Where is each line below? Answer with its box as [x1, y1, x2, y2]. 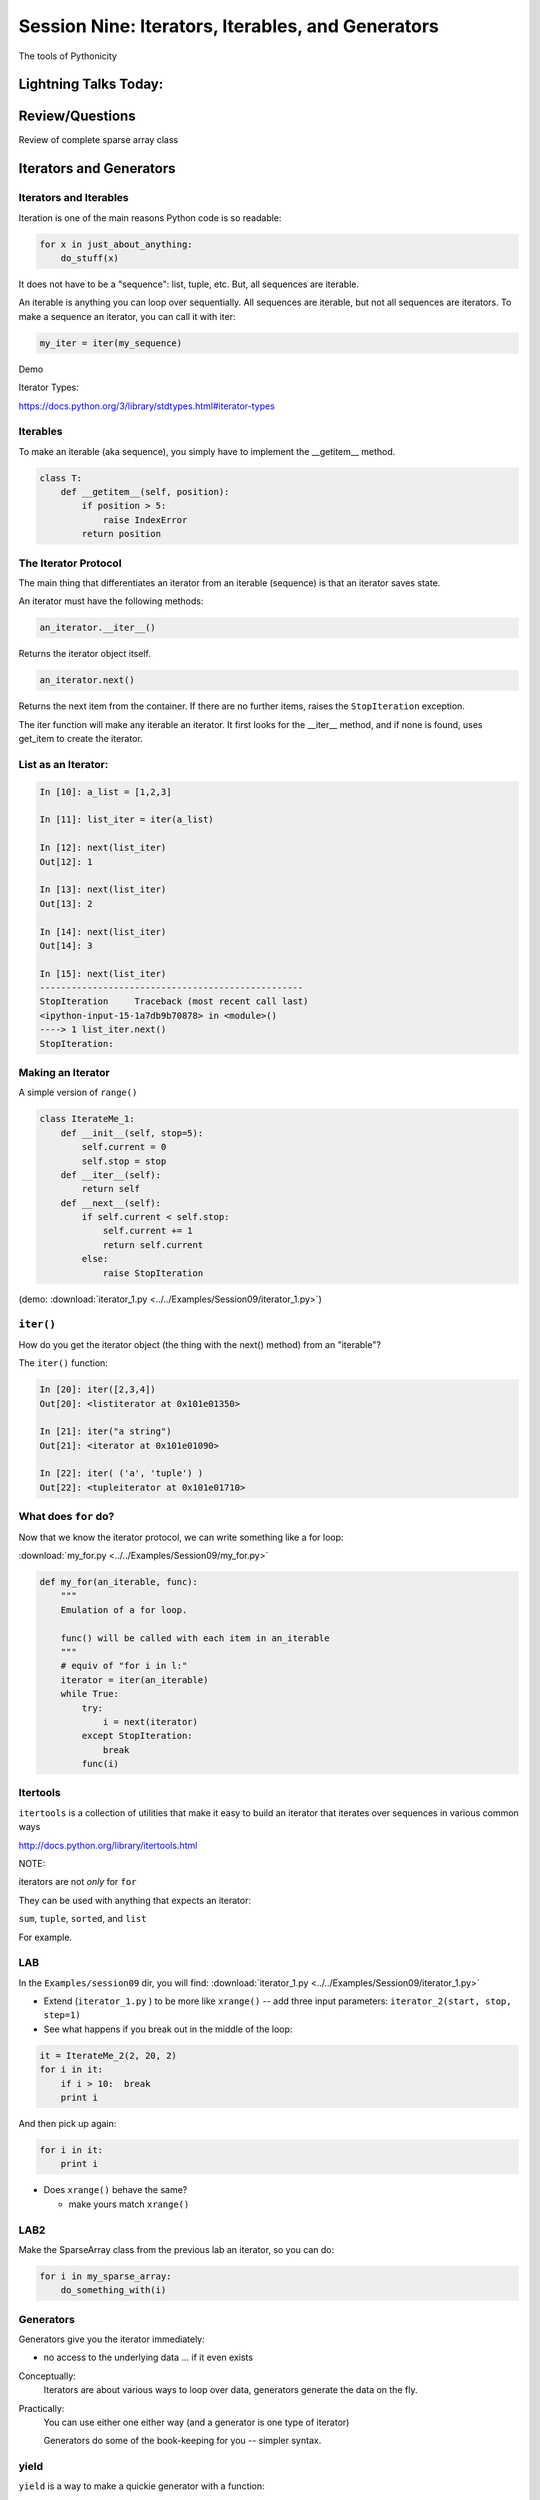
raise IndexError [102, 514, 188, 525]
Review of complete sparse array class [18, 134, 179, 146]
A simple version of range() [18, 1086, 138, 1099]
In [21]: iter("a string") [39, 1426, 172, 1437]
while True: [60, 1688, 120, 1700]
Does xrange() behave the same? [43, 2184, 188, 2196]
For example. [18, 1931, 73, 1943]
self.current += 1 [102, 1225, 194, 1237]
